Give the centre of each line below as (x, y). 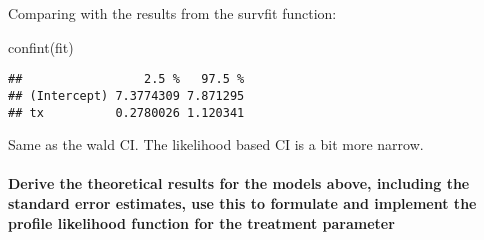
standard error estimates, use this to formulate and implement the (242, 202)
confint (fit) (41, 46)
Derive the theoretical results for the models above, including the (239, 183)
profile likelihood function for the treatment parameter (201, 222)
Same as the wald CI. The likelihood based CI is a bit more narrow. (216, 144)
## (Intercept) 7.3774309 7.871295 (126, 95)
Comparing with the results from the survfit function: (172, 13)
